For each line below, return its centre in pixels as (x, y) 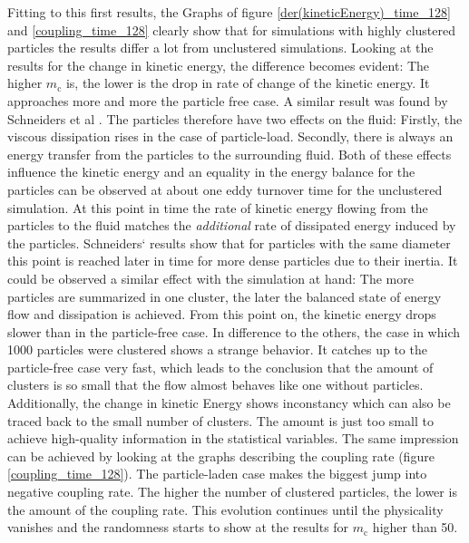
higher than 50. (415, 527)
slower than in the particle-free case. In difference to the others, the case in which (234, 331)
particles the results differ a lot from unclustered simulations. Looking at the (220, 48)
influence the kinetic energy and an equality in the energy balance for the (211, 172)
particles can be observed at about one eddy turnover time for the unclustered (225, 189)
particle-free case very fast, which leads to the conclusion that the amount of (220, 367)
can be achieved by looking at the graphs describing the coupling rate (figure (221, 456)
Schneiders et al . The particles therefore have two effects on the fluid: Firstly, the (235, 118)
